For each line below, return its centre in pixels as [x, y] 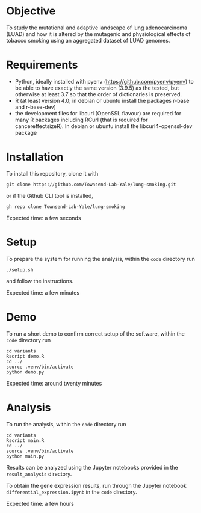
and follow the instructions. [40, 281]
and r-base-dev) [35, 107]
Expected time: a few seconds [44, 218]
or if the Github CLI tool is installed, [50, 195]
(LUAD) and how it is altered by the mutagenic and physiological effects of [98, 34]
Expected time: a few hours [40, 503]
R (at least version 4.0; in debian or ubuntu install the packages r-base [102, 100]
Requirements [42, 65]
